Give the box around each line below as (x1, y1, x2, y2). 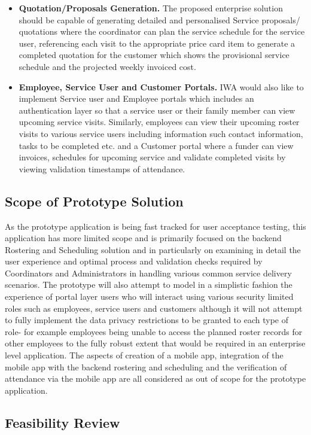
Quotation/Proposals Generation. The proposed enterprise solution (19, 2, 283, 14)
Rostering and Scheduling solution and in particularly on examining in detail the (5, 243, 301, 255)
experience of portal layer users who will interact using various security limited (5, 290, 294, 303)
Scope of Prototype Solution (5, 191, 184, 210)
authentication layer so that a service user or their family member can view (19, 104, 295, 116)
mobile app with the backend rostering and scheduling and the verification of (5, 360, 287, 373)
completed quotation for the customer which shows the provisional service (19, 48, 289, 61)
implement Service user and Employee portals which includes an (19, 92, 254, 105)
